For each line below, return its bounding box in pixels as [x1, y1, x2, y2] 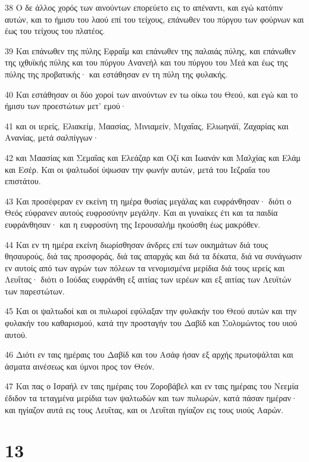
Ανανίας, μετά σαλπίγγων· [5, 131, 99, 144]
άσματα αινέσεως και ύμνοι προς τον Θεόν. [5, 359, 155, 372]
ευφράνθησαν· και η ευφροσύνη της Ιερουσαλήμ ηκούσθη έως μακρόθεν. [5, 218, 260, 230]
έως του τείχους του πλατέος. [5, 24, 105, 37]
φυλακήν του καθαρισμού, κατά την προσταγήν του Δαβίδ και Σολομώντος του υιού [5, 317, 297, 329]
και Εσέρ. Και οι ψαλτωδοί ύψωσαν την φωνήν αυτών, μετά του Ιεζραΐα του [5, 163, 270, 175]
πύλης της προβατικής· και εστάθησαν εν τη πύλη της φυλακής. [5, 67, 227, 80]
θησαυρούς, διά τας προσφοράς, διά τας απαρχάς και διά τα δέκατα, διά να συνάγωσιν [5, 250, 302, 262]
